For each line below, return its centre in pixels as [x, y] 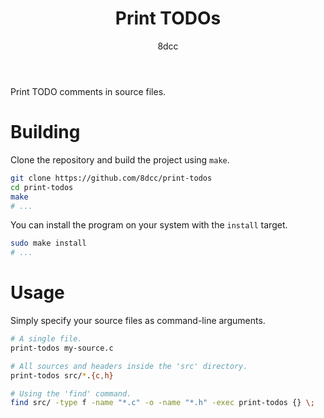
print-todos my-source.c [62, 348]
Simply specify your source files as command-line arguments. [138, 321]
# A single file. [46, 339]
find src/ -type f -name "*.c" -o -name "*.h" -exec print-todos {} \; [162, 403]
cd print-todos [42, 187]
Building [45, 132]
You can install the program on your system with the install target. [149, 225]
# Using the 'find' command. [71, 393]
